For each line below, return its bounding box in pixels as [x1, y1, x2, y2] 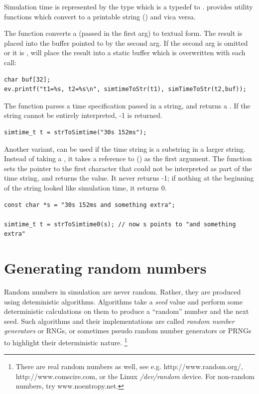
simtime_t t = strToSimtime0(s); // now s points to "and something [4, 220, 236, 228]
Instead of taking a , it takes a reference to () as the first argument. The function [4, 153, 252, 164]
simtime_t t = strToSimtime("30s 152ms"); [4, 128, 147, 136]
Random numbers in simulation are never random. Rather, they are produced [4, 287, 241, 296]
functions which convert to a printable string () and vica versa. [4, 11, 196, 21]
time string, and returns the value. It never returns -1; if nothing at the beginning [4, 173, 254, 183]
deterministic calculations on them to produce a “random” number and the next [4, 306, 249, 316]
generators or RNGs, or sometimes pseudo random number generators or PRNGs [4, 325, 252, 336]
